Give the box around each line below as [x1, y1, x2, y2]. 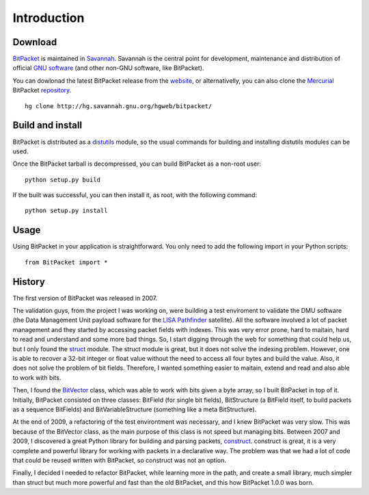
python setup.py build [25, 175, 101, 183]
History [12, 276, 46, 288]
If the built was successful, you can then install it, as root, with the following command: [12, 191, 258, 199]
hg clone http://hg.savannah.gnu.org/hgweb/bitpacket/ [25, 102, 213, 110]
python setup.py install [25, 207, 108, 215]
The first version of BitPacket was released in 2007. [12, 294, 158, 302]
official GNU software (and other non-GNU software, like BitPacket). [12, 64, 204, 72]
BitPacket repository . [12, 86, 72, 94]
